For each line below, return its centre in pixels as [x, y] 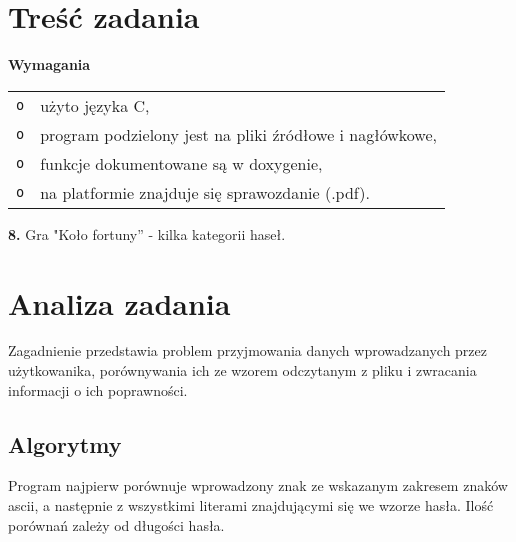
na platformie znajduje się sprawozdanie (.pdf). [205, 192]
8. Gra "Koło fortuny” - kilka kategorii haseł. [147, 233]
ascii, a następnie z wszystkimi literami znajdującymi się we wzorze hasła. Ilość [251, 505]
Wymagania [49, 64]
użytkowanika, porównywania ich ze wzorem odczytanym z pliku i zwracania [242, 370]
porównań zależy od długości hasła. [116, 524]
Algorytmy [65, 443]
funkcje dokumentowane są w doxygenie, [181, 163]
